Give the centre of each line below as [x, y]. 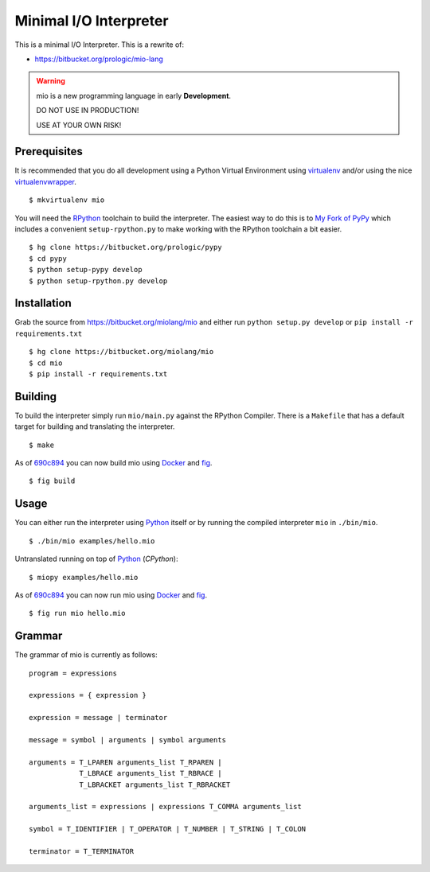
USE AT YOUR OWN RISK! [79, 125]
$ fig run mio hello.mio [77, 613]
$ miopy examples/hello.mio [84, 577]
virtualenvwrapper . [46, 181]
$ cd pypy [48, 258]
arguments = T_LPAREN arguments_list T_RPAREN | [125, 762]
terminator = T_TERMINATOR [82, 851]
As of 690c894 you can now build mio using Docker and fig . [113, 463]
